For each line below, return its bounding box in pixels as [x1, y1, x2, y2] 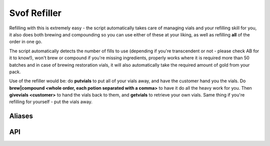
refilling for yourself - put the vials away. [9, 99, 92, 105]
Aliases [9, 112, 33, 121]
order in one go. [9, 39, 42, 45]
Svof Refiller [9, 7, 62, 18]
